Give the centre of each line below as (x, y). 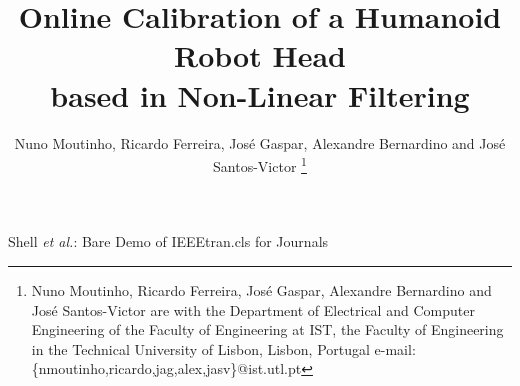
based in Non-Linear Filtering (260, 94)
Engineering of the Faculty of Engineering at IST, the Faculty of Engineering (267, 329)
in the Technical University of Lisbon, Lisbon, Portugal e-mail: (223, 348)
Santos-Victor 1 (260, 164)
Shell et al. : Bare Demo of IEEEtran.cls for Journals (168, 241)
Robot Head (260, 55)
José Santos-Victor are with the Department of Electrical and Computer (253, 309)
